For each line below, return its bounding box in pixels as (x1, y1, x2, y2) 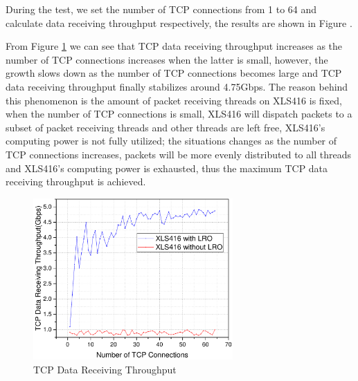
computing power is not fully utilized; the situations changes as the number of (6, 133, 337, 148)
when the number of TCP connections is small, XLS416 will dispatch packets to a (6, 106, 352, 121)
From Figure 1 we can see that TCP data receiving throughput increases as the (6, 39, 343, 53)
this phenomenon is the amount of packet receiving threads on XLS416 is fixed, (6, 93, 342, 107)
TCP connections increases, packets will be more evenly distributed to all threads (6, 147, 351, 161)
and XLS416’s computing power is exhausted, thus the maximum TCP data (6, 160, 328, 175)
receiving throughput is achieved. (6, 174, 146, 189)
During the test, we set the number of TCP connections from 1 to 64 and (6, 2, 317, 16)
